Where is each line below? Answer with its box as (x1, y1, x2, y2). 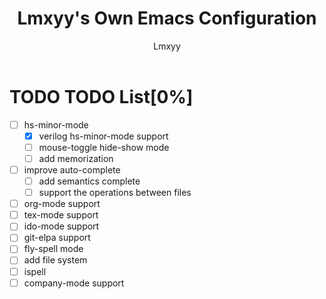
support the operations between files (38, 187, 192, 199)
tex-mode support (23, 209, 99, 221)
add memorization (38, 152, 114, 164)
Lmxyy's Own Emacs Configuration (17, 7, 317, 30)
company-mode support (23, 277, 125, 289)
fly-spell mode (23, 243, 84, 255)
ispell (23, 265, 47, 277)
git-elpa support (23, 232, 91, 244)
